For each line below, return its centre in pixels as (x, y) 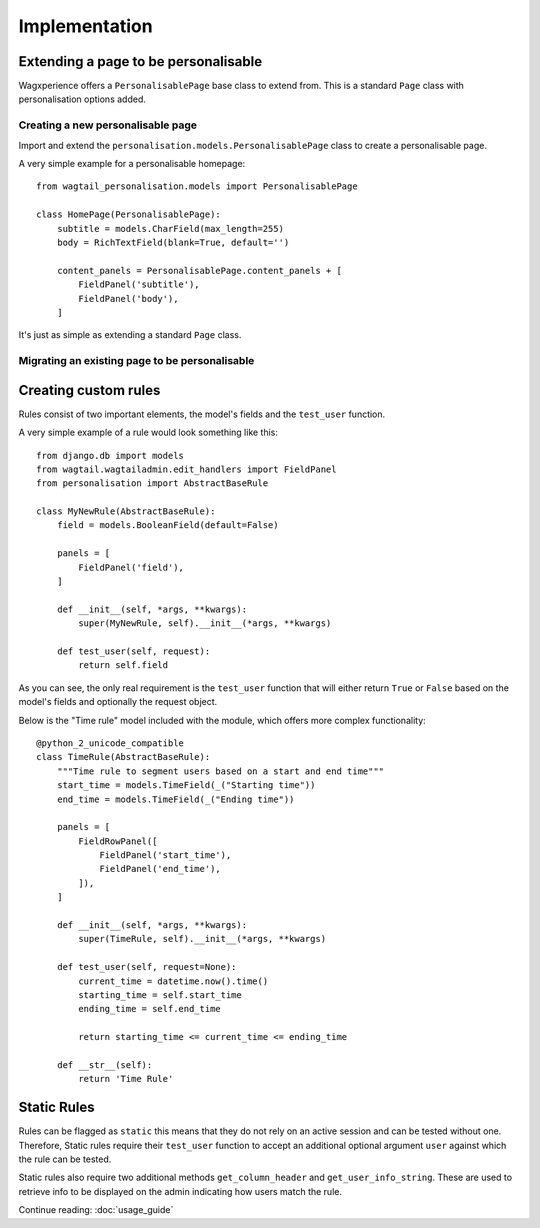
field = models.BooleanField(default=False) (167, 525)
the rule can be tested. (65, 1159)
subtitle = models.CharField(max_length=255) (170, 228)
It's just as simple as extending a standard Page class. (130, 335)
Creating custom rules (89, 390)
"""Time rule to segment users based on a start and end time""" (220, 771)
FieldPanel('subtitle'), (139, 284)
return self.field (123, 665)
